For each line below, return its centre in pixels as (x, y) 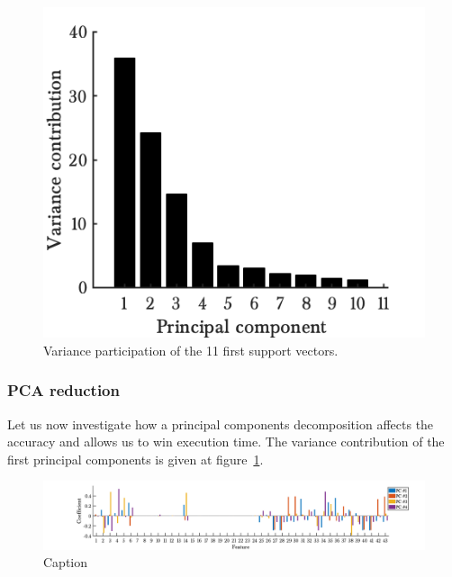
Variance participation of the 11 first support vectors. (191, 350)
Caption (66, 562)
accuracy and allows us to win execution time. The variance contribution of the (226, 442)
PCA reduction (63, 390)
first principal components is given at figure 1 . (136, 459)
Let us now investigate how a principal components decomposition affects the (221, 424)
